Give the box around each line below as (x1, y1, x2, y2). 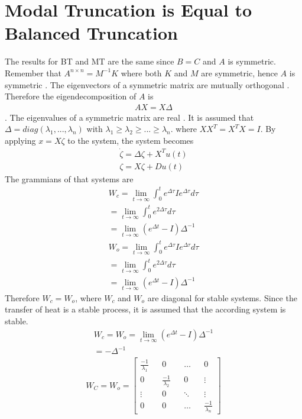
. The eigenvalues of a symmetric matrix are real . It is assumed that (5, 111, 254, 123)
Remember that (5, 66, 61, 79)
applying (5, 134, 36, 146)
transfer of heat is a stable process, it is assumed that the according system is (5, 303, 286, 315)
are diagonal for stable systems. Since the (147, 291, 297, 304)
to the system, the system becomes (67, 134, 194, 146)
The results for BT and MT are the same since (5, 55, 174, 67)
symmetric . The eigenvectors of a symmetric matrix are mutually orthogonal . (5, 78, 290, 91)
